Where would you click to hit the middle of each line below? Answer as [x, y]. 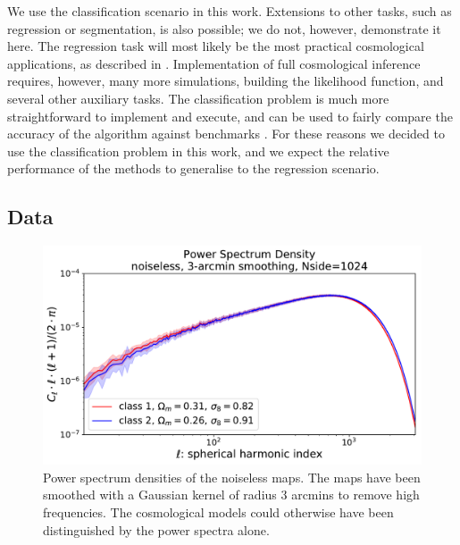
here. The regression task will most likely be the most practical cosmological [216, 46]
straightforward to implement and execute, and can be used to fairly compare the [230, 116]
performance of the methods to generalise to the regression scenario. [193, 168]
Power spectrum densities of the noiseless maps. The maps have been [232, 477]
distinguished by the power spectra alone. [156, 529]
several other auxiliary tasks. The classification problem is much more [198, 98]
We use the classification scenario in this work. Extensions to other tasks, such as [230, 11]
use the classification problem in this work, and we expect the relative [198, 151]
